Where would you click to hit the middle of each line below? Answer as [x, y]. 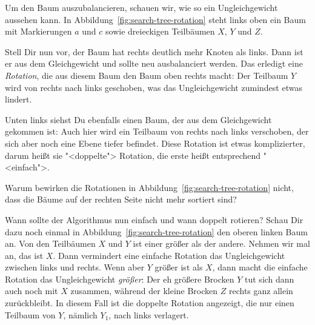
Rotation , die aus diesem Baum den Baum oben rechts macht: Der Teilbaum [147, 75]
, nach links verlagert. [149, 314]
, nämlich [80, 314]
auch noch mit [31, 291]
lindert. [18, 99]
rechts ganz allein [261, 291]
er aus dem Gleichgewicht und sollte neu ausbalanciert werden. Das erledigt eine [154, 63]
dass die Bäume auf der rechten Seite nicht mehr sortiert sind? [121, 199]
